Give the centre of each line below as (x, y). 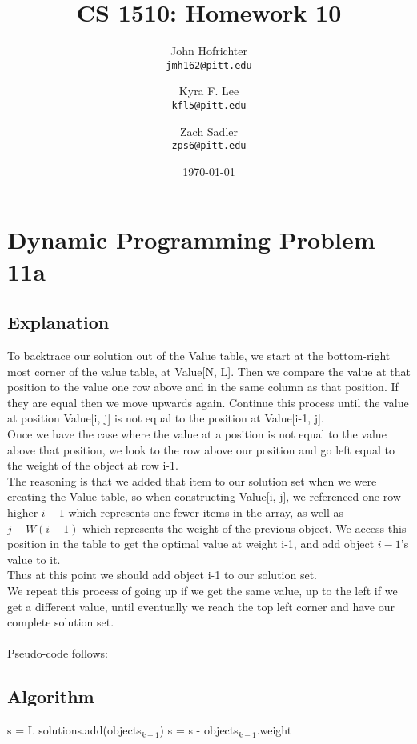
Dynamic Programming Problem (191, 240)
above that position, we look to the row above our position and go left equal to (201, 449)
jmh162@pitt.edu (209, 65)
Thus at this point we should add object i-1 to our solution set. (162, 575)
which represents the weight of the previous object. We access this (245, 528)
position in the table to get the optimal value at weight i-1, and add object (191, 544)
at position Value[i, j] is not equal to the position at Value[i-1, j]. (166, 418)
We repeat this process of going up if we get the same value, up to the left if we (202, 590)
